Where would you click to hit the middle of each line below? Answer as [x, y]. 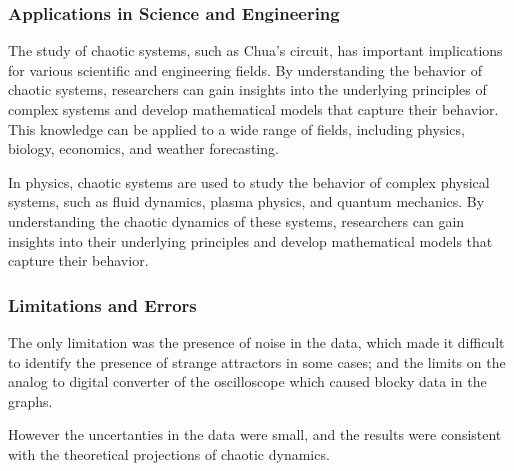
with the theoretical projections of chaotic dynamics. [169, 453]
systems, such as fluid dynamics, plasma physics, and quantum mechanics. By [246, 201]
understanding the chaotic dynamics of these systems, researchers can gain [236, 220]
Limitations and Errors [102, 304]
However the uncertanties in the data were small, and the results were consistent [255, 434]
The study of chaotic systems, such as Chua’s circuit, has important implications [255, 50]
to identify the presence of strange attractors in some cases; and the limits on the [257, 361]
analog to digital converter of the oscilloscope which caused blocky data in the [247, 381]
